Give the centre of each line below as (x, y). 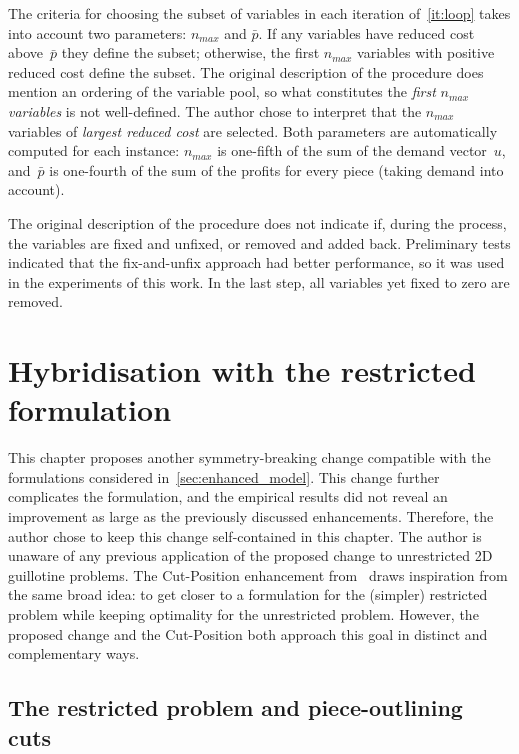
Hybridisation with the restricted (242, 370)
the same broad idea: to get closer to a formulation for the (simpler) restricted (248, 594)
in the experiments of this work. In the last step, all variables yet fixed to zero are (259, 281)
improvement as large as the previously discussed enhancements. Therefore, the (251, 516)
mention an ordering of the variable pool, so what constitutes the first (222, 91)
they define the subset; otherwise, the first (190, 52)
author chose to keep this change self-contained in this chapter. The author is (245, 535)
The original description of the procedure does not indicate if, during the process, (257, 222)
